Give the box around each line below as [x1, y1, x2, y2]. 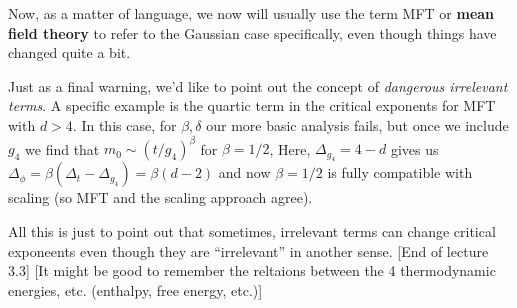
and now [218, 162, 271, 183]
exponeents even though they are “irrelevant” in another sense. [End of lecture [8, 240, 489, 261]
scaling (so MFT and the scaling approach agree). [8, 187, 313, 208]
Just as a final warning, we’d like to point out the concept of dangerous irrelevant [8, 75, 508, 96]
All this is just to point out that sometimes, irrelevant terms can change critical [8, 221, 496, 242]
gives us [390, 138, 439, 159]
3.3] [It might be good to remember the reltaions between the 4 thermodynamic [8, 260, 496, 281]
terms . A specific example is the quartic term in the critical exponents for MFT [8, 95, 496, 116]
